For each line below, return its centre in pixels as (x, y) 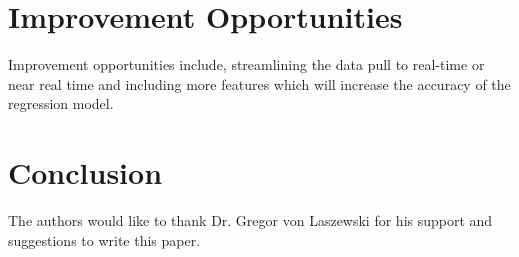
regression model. (61, 103)
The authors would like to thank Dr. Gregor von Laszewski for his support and (250, 220)
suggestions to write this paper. (104, 239)
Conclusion (85, 172)
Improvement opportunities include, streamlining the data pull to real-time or (246, 64)
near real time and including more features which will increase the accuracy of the (259, 83)
